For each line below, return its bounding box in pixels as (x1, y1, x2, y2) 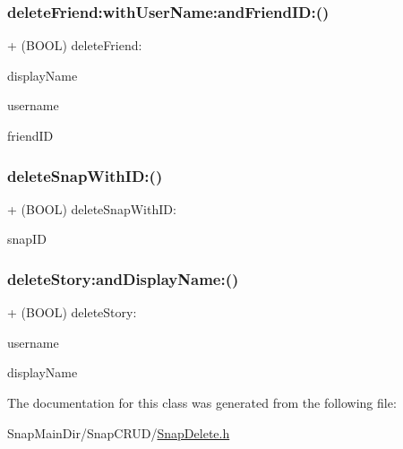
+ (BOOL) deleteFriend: (7, 36, 142, 55)
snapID (7, 229, 47, 248)
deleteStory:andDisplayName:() (7, 267, 239, 289)
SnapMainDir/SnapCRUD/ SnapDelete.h (7, 423, 230, 442)
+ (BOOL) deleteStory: (7, 303, 137, 322)
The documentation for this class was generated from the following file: (7, 393, 397, 411)
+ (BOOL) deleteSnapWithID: (7, 199, 176, 218)
